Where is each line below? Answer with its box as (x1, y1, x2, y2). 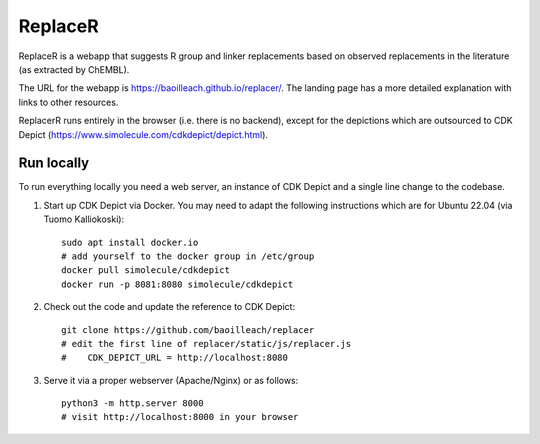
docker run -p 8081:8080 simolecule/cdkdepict (61, 278, 294, 290)
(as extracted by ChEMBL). (18, 63, 130, 75)
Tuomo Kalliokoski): (43, 213, 125, 225)
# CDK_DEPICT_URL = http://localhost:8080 (61, 352, 289, 364)
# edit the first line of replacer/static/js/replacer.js (61, 338, 352, 349)
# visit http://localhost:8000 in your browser (61, 411, 299, 423)
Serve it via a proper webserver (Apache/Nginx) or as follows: (43, 374, 299, 386)
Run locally (18, 155, 90, 172)
